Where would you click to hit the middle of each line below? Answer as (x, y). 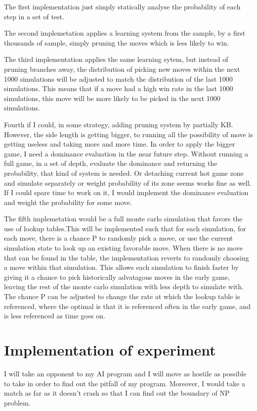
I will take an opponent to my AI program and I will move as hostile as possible (125, 373)
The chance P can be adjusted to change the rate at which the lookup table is (122, 296)
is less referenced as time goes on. (55, 316)
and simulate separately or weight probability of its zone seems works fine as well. (128, 182)
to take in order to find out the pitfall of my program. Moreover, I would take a (125, 383)
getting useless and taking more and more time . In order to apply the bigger (120, 144)
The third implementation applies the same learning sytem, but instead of (116, 59)
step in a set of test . (34, 16)
